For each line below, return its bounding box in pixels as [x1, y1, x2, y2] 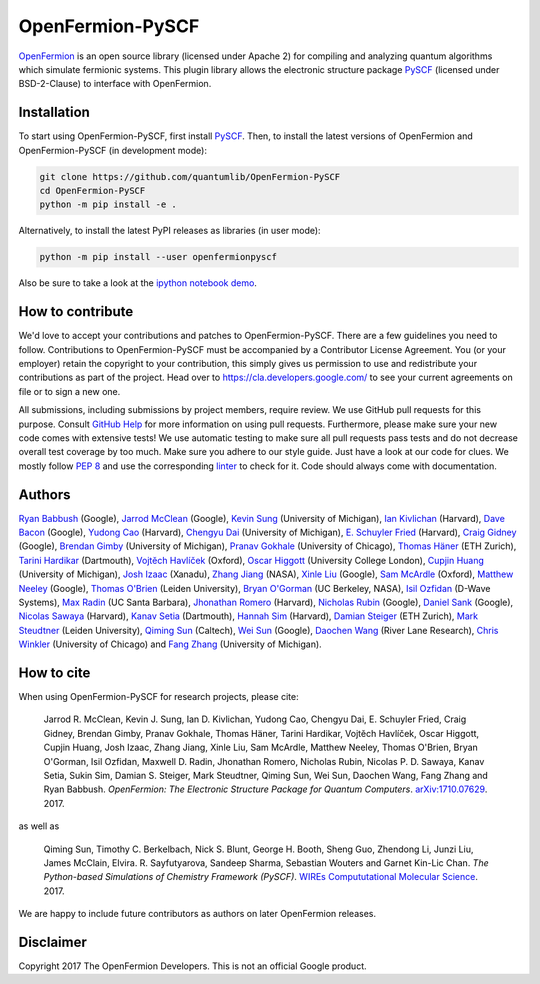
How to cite [18, 665, 91, 681]
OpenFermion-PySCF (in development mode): [18, 144, 207, 156]
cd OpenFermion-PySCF [39, 185, 146, 196]
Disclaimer [18, 933, 87, 950]
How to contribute [18, 303, 134, 320]
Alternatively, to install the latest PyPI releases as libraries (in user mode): [18, 225, 321, 237]
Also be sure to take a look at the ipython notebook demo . [18, 277, 257, 289]
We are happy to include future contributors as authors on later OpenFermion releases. [18, 908, 377, 920]
